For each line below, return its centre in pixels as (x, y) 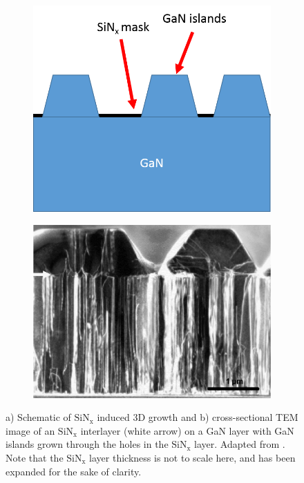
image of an (30, 430)
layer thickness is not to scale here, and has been (192, 458)
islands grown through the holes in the (87, 444)
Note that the (35, 458)
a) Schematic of (38, 417)
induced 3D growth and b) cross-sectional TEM (198, 417)
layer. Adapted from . (240, 444)
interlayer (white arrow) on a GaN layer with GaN (187, 430)
